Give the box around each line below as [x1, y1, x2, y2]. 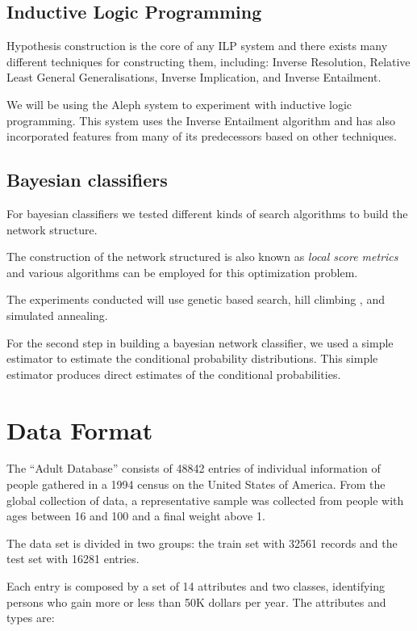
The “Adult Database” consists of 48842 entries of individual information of [6, 460, 381, 477]
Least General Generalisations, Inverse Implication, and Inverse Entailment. [6, 69, 382, 86]
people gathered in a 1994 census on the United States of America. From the [6, 476, 386, 493]
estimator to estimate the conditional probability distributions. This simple [6, 350, 378, 367]
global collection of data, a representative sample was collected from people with [6, 491, 404, 508]
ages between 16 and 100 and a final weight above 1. [6, 507, 265, 524]
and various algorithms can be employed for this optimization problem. [6, 263, 358, 280]
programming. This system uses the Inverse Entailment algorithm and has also [6, 111, 395, 128]
